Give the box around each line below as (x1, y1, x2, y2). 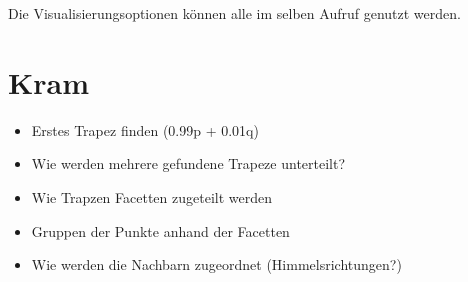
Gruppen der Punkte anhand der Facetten (31, 220, 290, 241)
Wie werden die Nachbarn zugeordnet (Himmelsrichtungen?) (31, 254, 402, 275)
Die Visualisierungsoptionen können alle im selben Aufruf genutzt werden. (8, 3, 461, 23)
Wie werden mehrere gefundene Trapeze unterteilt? (31, 153, 346, 174)
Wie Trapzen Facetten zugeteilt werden (31, 186, 272, 207)
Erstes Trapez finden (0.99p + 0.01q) (31, 119, 259, 140)
